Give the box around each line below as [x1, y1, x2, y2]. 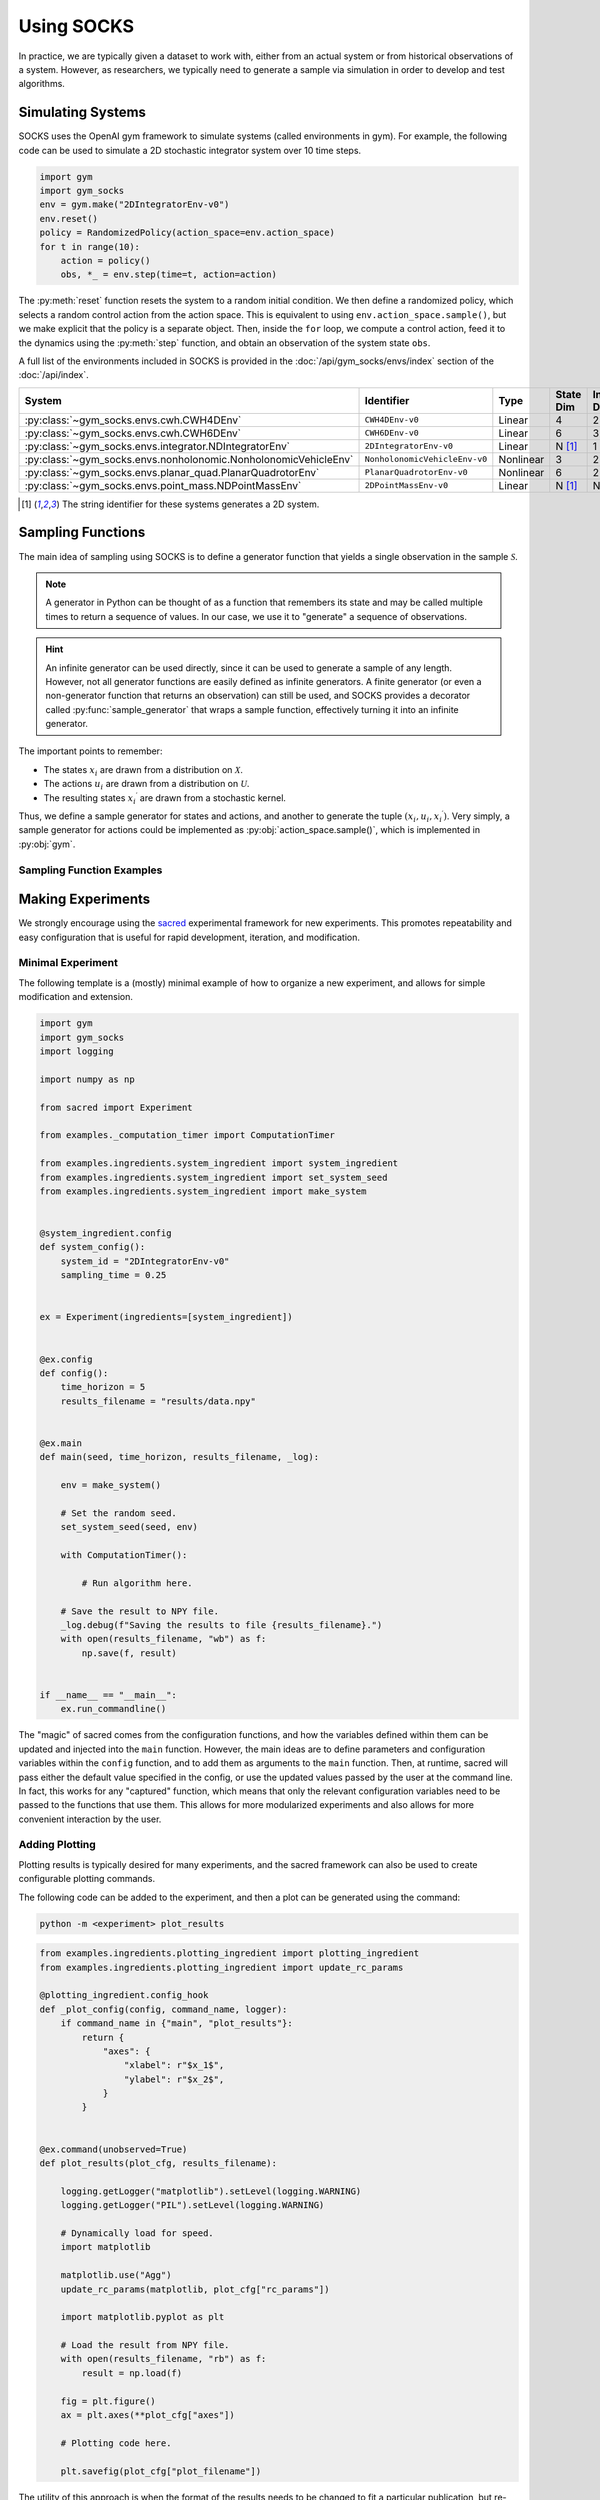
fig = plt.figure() [60, 2395, 157, 2407]
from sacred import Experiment [39, 1101, 194, 1113]
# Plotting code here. [60, 2437, 172, 2449]
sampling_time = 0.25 [60, 1270, 167, 1281]
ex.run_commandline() [60, 1703, 167, 1715]
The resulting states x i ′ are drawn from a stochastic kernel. [43, 791, 287, 806]
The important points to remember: [18, 745, 163, 757]
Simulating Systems [18, 104, 147, 121]
